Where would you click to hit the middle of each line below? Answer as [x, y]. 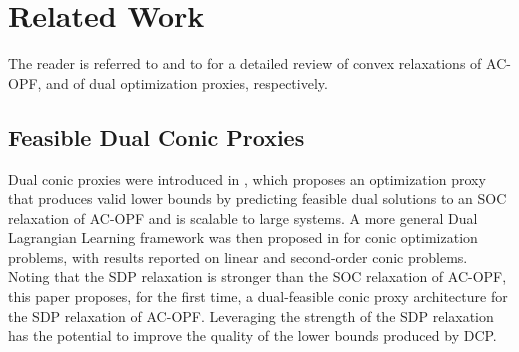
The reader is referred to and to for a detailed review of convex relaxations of [245, 63]
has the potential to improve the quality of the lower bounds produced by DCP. [252, 335]
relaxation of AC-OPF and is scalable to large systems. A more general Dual [243, 217]
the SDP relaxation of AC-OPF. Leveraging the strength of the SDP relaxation [251, 315]
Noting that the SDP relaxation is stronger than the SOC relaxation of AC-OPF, [257, 276]
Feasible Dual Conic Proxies [156, 136]
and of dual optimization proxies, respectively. [187, 82]
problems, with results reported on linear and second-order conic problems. [238, 256]
